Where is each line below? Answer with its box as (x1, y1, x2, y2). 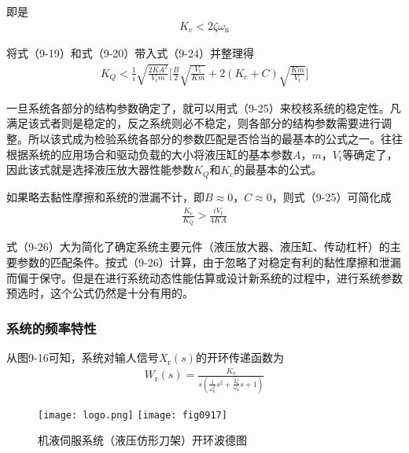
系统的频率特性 (6, 318, 97, 337)
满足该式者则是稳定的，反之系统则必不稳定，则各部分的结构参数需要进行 (6, 115, 381, 131)
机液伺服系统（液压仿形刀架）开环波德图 (38, 432, 247, 448)
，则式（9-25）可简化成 (271, 188, 392, 204)
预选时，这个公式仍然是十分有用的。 (6, 285, 193, 301)
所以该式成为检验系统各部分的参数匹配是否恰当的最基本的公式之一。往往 (28, 131, 403, 146)
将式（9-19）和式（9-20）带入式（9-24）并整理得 (6, 45, 254, 61)
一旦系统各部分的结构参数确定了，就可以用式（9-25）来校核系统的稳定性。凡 (6, 99, 401, 116)
